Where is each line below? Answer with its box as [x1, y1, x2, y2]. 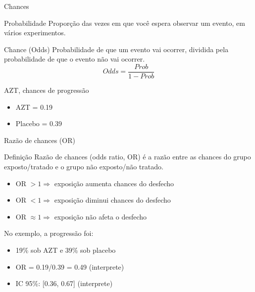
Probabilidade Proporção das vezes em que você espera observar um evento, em [4, 17, 246, 28]
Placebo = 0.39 [15, 118, 62, 129]
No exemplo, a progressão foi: [4, 228, 94, 238]
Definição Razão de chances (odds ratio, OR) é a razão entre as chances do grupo [4, 151, 251, 162]
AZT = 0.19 [15, 101, 53, 112]
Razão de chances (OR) [4, 135, 75, 145]
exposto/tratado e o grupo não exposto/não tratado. [4, 161, 163, 171]
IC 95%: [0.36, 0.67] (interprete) [15, 278, 113, 289]
